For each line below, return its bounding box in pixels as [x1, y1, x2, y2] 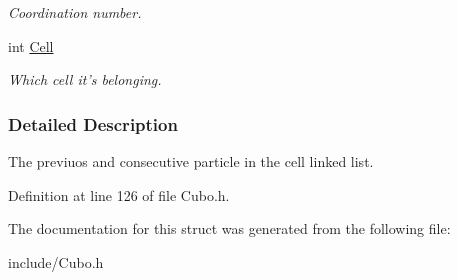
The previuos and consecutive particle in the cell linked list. [8, 151, 374, 171]
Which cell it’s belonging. [8, 69, 162, 90]
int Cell [8, 35, 54, 56]
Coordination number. [8, 2, 142, 22]
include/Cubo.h [8, 251, 104, 272]
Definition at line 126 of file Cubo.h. [8, 184, 230, 205]
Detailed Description [8, 111, 178, 136]
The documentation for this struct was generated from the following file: [8, 218, 451, 239]
